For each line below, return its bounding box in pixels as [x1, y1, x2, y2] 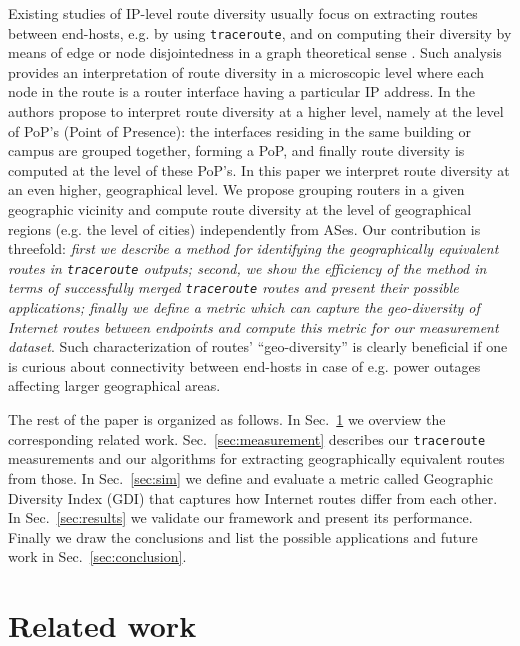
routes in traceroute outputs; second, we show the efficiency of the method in [8, 257, 487, 278]
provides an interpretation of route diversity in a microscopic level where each [8, 61, 485, 82]
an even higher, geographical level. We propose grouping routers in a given [8, 179, 465, 200]
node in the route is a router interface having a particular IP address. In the [8, 81, 476, 102]
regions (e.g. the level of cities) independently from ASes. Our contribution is [8, 218, 481, 239]
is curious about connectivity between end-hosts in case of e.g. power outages [8, 355, 481, 376]
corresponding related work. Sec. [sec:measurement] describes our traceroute [8, 428, 486, 449]
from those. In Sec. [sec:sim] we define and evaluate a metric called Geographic [8, 467, 493, 488]
